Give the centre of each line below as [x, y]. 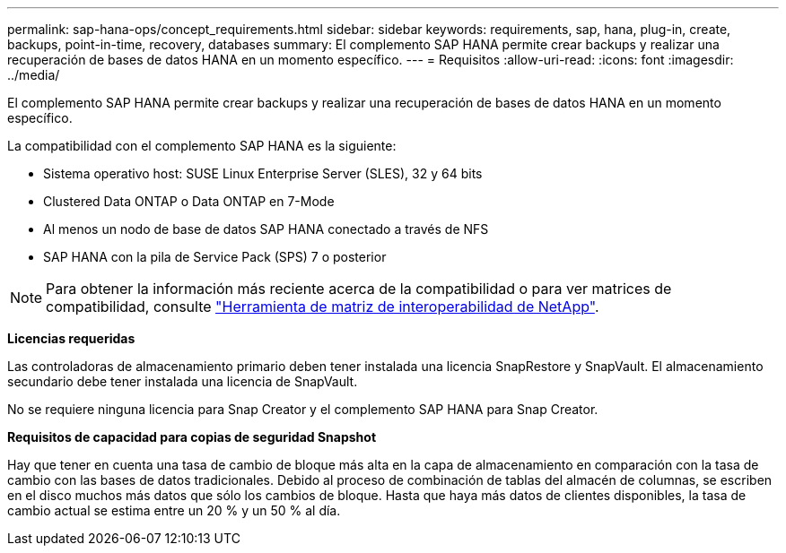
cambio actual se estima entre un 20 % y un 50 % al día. [174, 510]
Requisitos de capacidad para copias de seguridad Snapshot [192, 437]
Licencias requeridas [71, 338]
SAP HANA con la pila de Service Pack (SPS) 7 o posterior [215, 257]
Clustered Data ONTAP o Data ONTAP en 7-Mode [189, 201]
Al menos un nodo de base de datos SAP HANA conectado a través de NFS [266, 229]
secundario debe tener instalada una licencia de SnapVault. [183, 381]
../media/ [34, 75]
